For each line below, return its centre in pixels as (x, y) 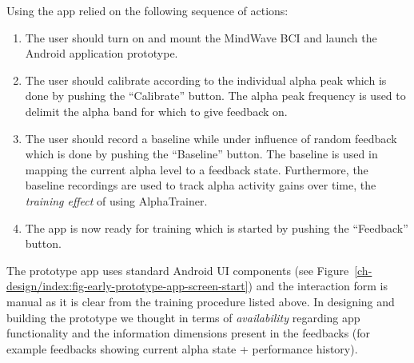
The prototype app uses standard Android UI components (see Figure (178, 270)
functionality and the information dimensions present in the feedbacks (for (189, 333)
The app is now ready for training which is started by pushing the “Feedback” (217, 227)
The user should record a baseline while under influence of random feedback (211, 138)
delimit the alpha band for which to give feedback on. (156, 111)
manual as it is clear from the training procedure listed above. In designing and (201, 301)
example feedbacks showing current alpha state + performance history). (182, 348)
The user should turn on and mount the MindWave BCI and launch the (201, 37)
